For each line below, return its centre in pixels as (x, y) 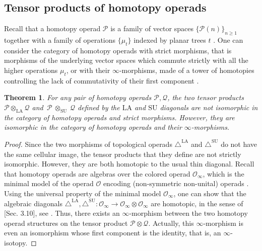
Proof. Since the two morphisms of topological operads (88, 144)
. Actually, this (171, 223)
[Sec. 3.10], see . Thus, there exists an (62, 213)
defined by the (99, 107)
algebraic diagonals (34, 203)
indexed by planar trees (170, 40)
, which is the (223, 173)
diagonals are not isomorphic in (209, 107)
